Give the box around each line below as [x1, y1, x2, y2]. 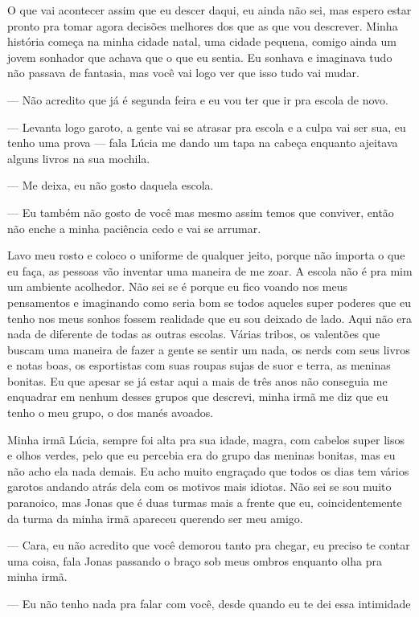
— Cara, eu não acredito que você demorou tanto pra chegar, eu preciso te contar [7, 537, 410, 554]
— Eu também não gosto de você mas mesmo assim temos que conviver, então [7, 203, 394, 220]
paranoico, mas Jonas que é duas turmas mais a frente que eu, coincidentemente [7, 494, 402, 511]
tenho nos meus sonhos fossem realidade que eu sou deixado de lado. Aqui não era [7, 309, 413, 326]
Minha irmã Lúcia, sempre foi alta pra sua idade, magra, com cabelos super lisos [7, 431, 405, 447]
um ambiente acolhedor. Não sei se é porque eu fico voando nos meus [7, 278, 348, 295]
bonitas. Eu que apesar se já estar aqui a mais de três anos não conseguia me [7, 372, 388, 389]
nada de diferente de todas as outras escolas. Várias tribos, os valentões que [7, 325, 380, 342]
